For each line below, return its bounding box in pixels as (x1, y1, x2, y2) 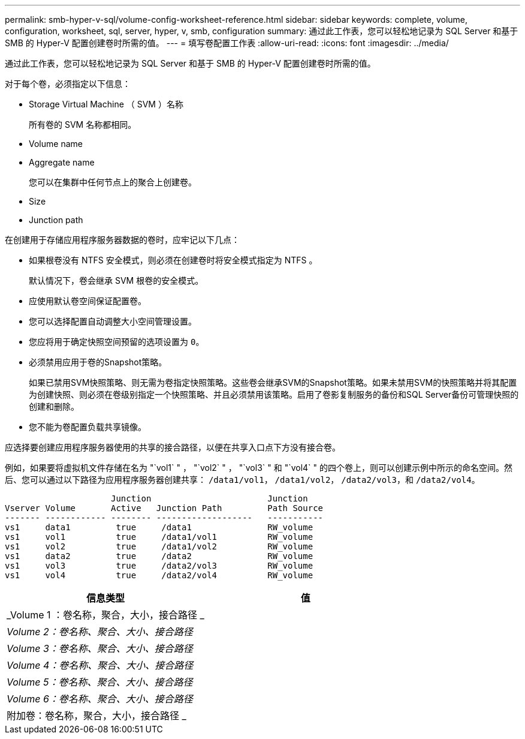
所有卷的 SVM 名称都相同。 (29, 119, 137, 130)
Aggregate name (29, 157, 95, 167)
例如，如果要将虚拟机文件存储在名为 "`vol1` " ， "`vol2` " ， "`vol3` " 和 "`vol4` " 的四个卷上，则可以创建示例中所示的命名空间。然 (5, 462, 513, 473)
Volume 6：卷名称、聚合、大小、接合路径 (7, 693, 193, 705)
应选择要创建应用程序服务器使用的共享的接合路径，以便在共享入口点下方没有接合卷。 (5, 442, 340, 452)
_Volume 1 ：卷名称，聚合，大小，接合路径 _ (7, 609, 204, 621)
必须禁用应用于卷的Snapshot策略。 (29, 357, 167, 367)
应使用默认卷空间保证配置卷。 (29, 296, 146, 306)
